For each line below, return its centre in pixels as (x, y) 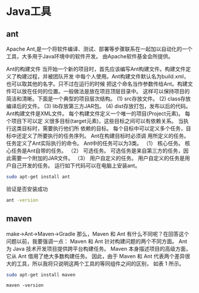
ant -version (22, 200)
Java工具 (29, 12)
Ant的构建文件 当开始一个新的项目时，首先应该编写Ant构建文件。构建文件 (96, 69)
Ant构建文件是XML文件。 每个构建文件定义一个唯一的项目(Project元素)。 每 (98, 114)
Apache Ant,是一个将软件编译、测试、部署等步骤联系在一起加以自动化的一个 (99, 49)
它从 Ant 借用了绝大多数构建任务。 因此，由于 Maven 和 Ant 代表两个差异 (96, 256)
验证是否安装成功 (27, 189)
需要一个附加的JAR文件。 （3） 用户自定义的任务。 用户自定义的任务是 (98, 158)
